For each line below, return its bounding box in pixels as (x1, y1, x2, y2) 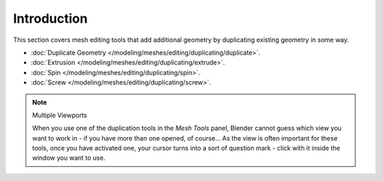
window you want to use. (32, 153, 106, 163)
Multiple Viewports (32, 111, 88, 119)
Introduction (13, 11, 88, 26)
